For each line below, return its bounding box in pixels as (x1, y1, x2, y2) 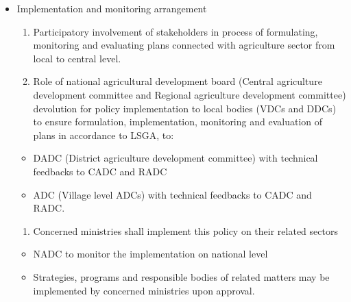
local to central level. (33, 51, 121, 65)
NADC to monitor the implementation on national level (33, 247, 268, 261)
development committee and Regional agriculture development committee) (33, 87, 346, 101)
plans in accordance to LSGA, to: (33, 127, 174, 142)
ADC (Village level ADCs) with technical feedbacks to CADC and (33, 187, 312, 201)
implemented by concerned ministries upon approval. (33, 283, 255, 297)
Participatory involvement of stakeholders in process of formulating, (33, 24, 318, 38)
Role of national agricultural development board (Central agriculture (33, 74, 322, 88)
